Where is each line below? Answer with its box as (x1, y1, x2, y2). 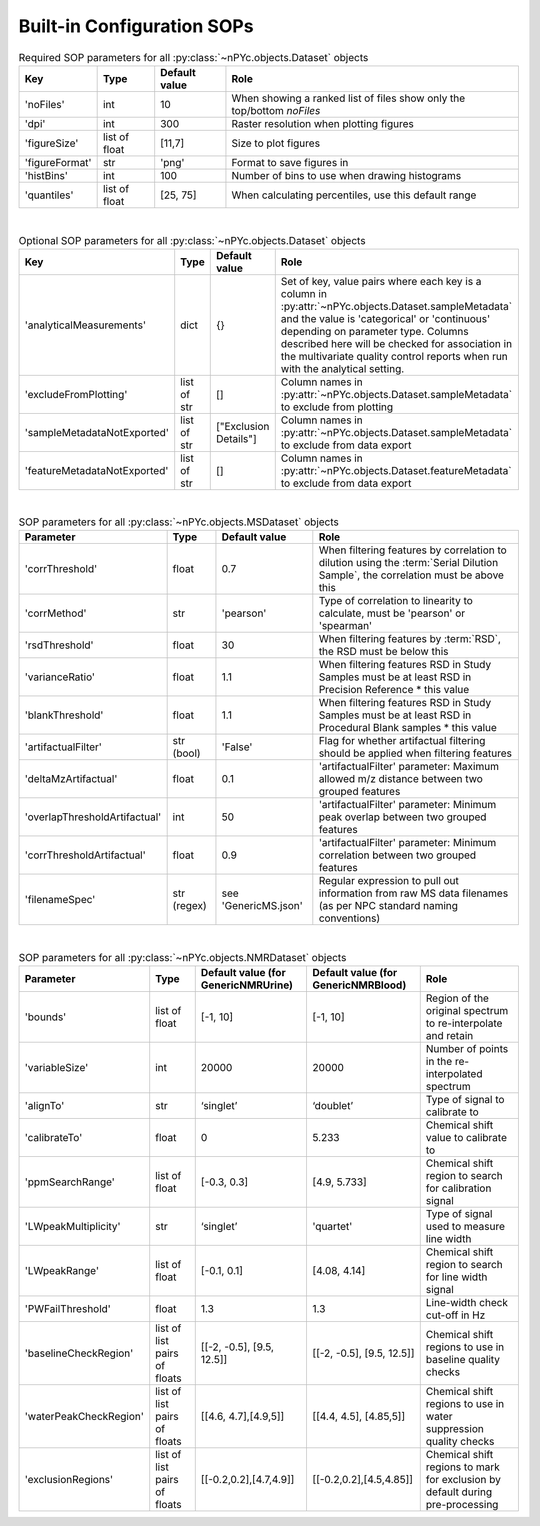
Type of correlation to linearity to (318, 594, 474, 608)
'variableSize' (24, 1061, 89, 1075)
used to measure (425, 1220, 505, 1234)
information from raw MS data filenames (318, 886, 509, 900)
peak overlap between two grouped (318, 810, 487, 824)
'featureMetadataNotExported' (24, 463, 169, 477)
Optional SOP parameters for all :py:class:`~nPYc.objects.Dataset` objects (18, 233, 366, 247)
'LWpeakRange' (24, 1264, 100, 1278)
